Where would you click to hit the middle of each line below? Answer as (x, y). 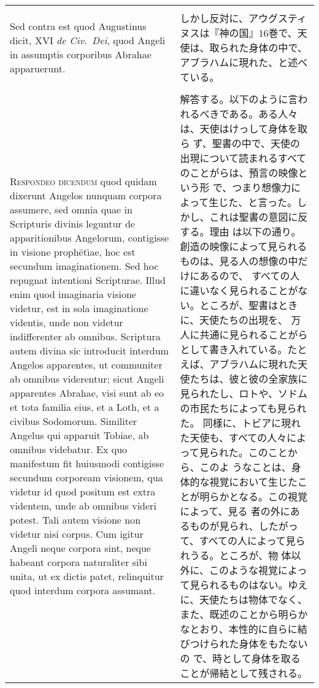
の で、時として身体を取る (240, 658)
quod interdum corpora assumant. (83, 590)
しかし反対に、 (214, 18)
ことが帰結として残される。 (244, 673)
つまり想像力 (262, 187)
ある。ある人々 (263, 114)
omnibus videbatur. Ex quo (69, 449)
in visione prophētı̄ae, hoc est (73, 252)
